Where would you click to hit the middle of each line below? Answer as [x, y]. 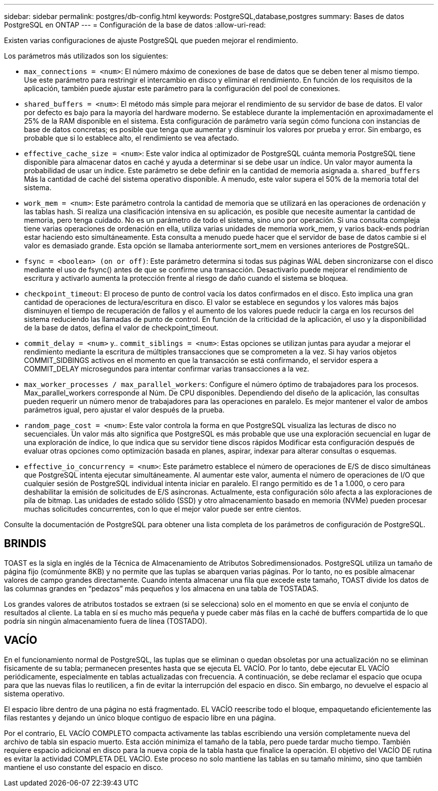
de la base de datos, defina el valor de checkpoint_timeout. [121, 328]
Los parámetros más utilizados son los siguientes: [86, 56]
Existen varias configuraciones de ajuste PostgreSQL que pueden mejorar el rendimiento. [151, 40]
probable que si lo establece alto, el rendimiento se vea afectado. [131, 138]
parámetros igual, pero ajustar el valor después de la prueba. [124, 410]
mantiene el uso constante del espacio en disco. [83, 767]
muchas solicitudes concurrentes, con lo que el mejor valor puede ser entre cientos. [163, 509]
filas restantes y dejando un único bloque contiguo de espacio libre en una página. [140, 717]
